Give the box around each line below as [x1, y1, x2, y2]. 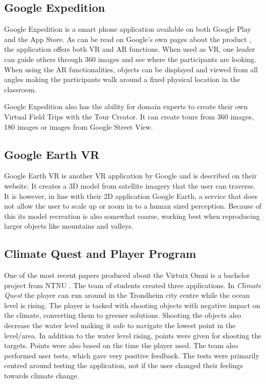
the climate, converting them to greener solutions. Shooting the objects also [4, 310, 241, 320]
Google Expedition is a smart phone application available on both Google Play [4, 24, 251, 34]
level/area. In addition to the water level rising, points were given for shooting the [4, 330, 262, 340]
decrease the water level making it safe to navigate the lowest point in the [4, 320, 236, 331]
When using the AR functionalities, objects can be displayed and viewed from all [4, 64, 258, 74]
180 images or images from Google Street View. [4, 121, 153, 132]
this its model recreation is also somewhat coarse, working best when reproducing [4, 210, 260, 221]
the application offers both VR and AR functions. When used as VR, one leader [4, 44, 255, 54]
